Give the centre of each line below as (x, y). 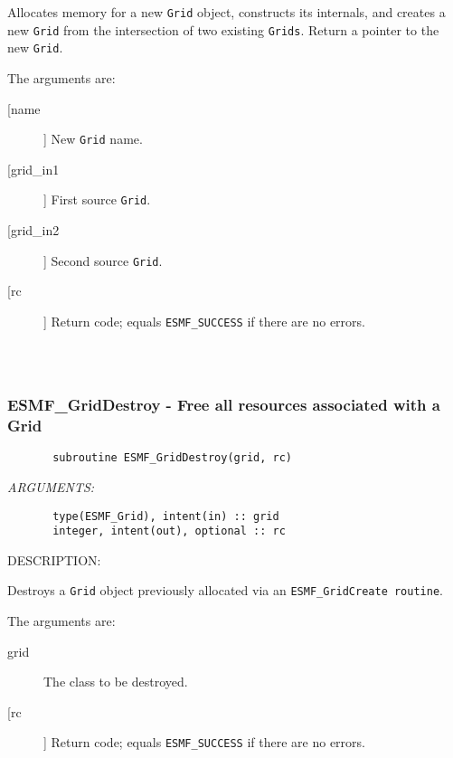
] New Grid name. (93, 139)
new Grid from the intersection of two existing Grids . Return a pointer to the (223, 29)
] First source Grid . (97, 199)
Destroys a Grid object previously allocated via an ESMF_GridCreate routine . (225, 590)
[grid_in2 (33, 230)
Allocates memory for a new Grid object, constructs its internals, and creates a (226, 12)
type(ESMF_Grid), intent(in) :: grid (166, 516)
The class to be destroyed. (116, 682)
